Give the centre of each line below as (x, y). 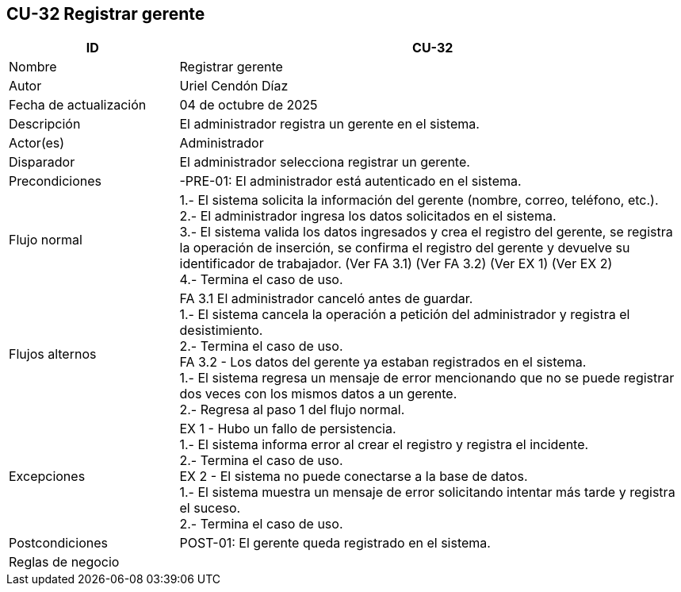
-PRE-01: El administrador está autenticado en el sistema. (350, 181)
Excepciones (47, 477)
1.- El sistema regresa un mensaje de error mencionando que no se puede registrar (427, 378)
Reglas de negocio (64, 562)
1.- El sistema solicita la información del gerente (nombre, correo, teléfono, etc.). (419, 200)
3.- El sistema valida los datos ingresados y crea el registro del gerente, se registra (426, 232)
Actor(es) (37, 143)
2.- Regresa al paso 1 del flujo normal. (292, 410)
